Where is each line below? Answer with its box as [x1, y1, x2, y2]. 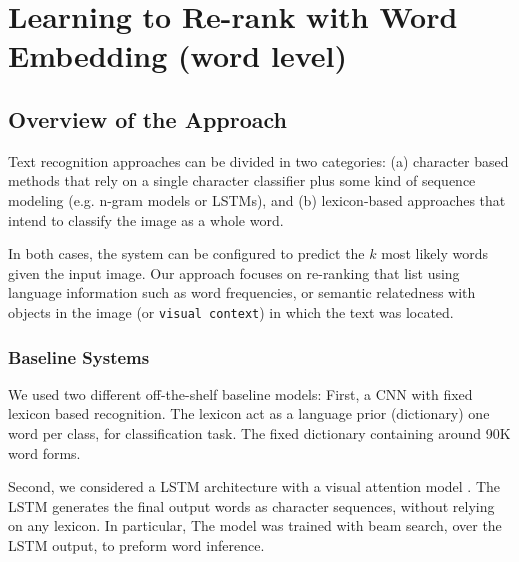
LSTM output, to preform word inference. [8, 534, 265, 555]
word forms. [8, 442, 81, 463]
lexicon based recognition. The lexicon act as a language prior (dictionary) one [8, 403, 490, 424]
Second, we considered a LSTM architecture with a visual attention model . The [8, 476, 501, 497]
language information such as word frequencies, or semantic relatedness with [8, 282, 476, 303]
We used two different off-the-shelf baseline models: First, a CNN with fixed [8, 383, 473, 404]
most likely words [381, 243, 488, 264]
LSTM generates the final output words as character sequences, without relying [8, 495, 495, 516]
